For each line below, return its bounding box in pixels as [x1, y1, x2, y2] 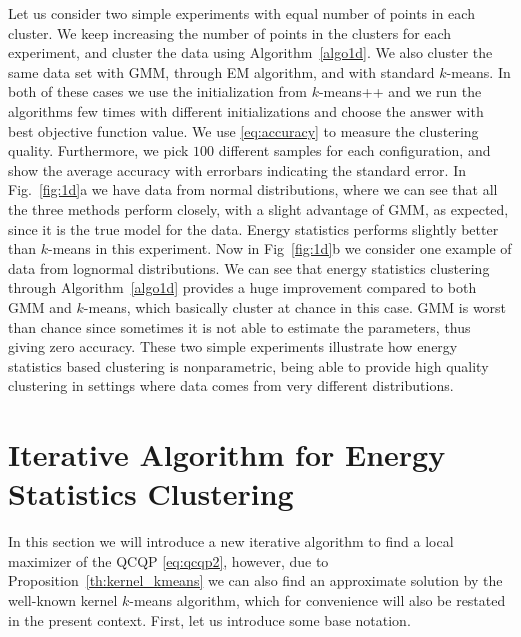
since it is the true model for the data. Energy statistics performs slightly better [8, 218, 499, 239]
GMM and [8, 296, 72, 317]
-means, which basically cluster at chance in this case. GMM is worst [83, 296, 507, 317]
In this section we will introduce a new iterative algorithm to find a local [8, 531, 454, 552]
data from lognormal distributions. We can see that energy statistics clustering [8, 257, 490, 278]
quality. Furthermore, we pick [8, 140, 189, 161]
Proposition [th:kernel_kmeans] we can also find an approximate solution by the [8, 570, 503, 591]
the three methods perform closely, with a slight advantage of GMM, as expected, [8, 198, 509, 219]
